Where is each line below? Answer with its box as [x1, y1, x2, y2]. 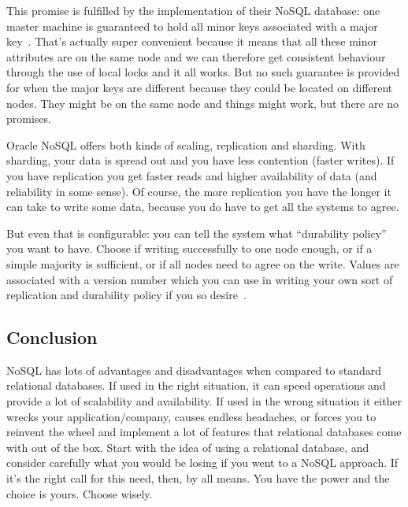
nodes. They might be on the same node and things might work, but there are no [6, 94, 399, 111]
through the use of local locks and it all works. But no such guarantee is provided [6, 64, 400, 80]
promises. [6, 110, 51, 127]
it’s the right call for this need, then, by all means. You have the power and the [6, 470, 390, 487]
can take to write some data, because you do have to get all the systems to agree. [6, 198, 399, 215]
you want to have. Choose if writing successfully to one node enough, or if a [6, 240, 373, 257]
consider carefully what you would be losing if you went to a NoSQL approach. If [6, 454, 399, 471]
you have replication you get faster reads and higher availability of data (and [6, 167, 377, 183]
